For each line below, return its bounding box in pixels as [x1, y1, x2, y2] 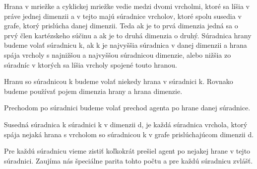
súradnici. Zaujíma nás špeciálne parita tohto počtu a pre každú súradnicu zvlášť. [4, 155, 253, 166]
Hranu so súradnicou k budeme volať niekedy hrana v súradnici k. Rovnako [4, 76, 233, 86]
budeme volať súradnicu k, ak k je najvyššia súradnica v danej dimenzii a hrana [4, 40, 247, 50]
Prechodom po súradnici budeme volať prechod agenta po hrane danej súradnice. [4, 102, 251, 113]
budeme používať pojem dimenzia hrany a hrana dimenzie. [4, 85, 183, 96]
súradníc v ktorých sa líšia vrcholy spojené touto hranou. [4, 59, 177, 70]
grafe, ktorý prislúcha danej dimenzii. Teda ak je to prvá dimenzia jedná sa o [4, 20, 238, 31]
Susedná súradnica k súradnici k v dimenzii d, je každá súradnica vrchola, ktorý [4, 119, 248, 129]
